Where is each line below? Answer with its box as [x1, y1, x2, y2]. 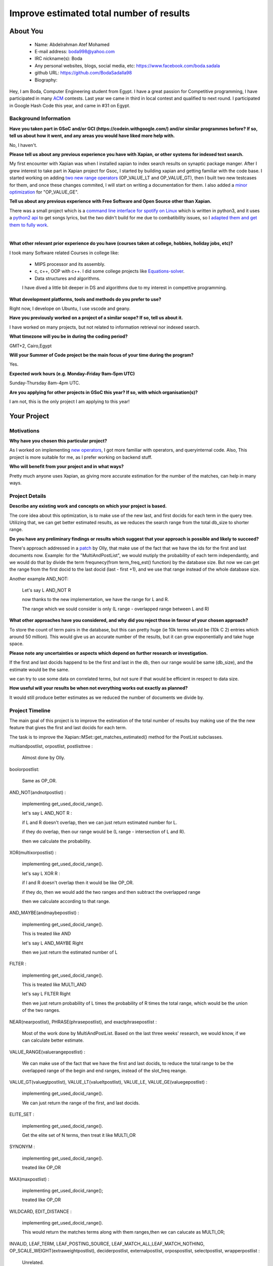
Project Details [9, 492, 47, 499]
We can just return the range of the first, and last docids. [22, 1099, 140, 1106]
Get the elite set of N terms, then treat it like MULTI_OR [22, 1132, 136, 1138]
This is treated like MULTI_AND [22, 981, 87, 987]
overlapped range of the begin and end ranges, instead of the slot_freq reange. [22, 1067, 187, 1074]
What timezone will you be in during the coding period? [9, 333, 128, 339]
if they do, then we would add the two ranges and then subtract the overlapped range [22, 889, 201, 895]
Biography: [34, 76, 58, 83]
